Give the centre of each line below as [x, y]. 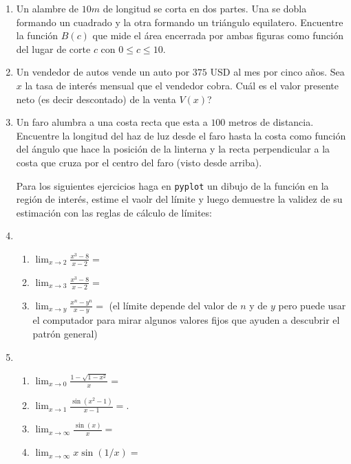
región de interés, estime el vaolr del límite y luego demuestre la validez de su [179, 199]
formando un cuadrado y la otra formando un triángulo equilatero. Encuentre [180, 22]
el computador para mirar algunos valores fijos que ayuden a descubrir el [186, 320]
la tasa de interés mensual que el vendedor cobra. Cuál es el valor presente [182, 85]
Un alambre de [47, 8]
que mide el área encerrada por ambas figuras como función [218, 35]
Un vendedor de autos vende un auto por [103, 72]
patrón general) [65, 334]
